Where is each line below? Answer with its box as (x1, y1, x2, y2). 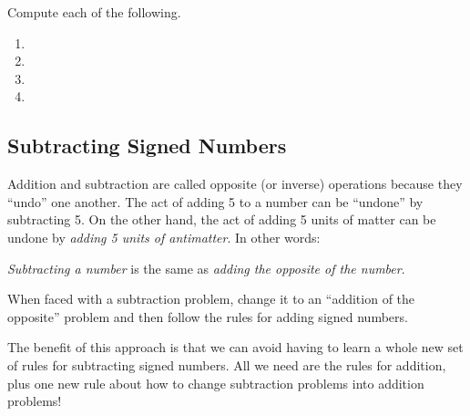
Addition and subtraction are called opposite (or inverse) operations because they (7, 174, 463, 193)
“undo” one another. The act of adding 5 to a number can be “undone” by (7, 192, 424, 211)
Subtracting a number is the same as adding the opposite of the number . (7, 258, 405, 277)
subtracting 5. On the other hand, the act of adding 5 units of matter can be (7, 210, 436, 229)
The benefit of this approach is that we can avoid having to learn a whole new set (7, 338, 464, 357)
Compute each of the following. (7, 3, 181, 21)
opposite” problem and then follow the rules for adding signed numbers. (7, 307, 408, 326)
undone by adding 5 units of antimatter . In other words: (7, 227, 321, 246)
